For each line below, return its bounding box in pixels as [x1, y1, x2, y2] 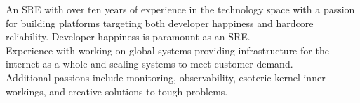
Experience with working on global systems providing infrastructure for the [6, 42, 329, 57]
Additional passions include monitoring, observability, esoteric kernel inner [6, 70, 326, 84]
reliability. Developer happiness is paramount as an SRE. [6, 29, 251, 44]
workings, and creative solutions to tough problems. [6, 84, 228, 98]
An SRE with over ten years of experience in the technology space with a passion [6, 2, 355, 16]
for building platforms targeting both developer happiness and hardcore [6, 15, 314, 30]
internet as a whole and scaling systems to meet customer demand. [6, 56, 293, 71]
